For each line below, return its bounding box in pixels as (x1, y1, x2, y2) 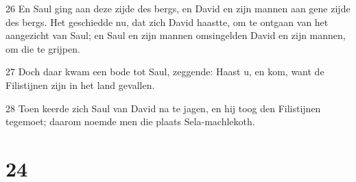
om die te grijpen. (5, 41, 80, 55)
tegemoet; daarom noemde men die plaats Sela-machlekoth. (5, 114, 255, 129)
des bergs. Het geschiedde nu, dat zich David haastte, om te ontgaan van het (5, 14, 329, 29)
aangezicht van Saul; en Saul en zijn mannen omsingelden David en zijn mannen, (5, 28, 346, 42)
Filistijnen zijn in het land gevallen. (5, 77, 155, 92)
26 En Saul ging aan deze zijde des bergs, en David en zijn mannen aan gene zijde (5, 1, 351, 15)
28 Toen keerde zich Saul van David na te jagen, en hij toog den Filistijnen (5, 101, 321, 115)
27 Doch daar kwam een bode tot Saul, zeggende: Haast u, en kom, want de (5, 64, 324, 79)
